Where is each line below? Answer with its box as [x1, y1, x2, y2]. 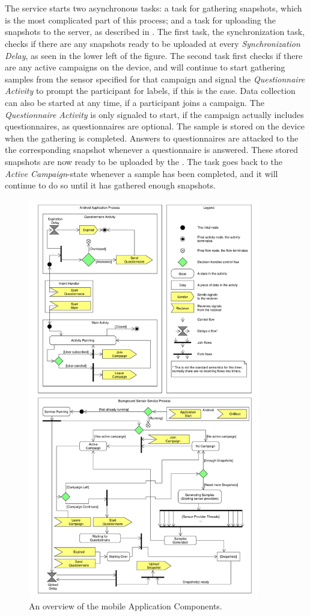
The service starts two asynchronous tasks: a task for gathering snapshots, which [5, 2, 302, 14]
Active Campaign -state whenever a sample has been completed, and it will [5, 167, 278, 179]
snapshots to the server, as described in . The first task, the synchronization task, [5, 25, 305, 38]
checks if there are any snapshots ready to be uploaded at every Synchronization [5, 37, 300, 49]
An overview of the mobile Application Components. [29, 600, 222, 612]
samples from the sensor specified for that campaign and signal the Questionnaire [5, 72, 305, 85]
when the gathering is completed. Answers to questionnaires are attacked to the [5, 131, 299, 144]
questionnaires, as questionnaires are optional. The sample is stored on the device [5, 120, 305, 132]
